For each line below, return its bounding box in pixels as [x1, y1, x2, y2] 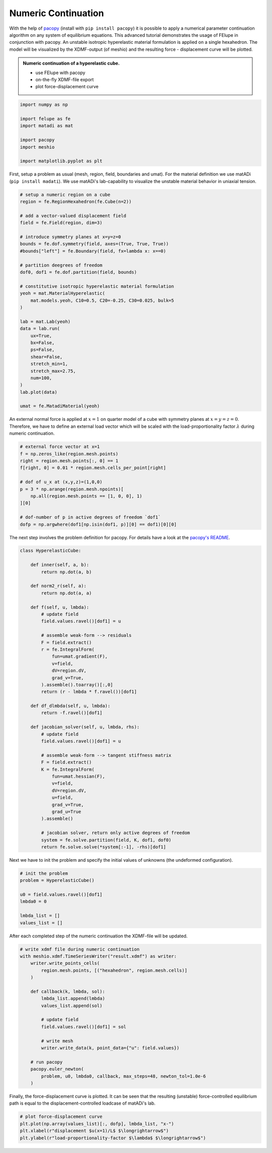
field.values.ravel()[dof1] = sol [41, 1023, 126, 1030]
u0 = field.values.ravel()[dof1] [20, 892, 103, 898]
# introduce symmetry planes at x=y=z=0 [20, 234, 121, 240]
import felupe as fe [20, 116, 71, 122]
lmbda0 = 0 [20, 899, 47, 905]
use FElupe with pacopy [35, 70, 86, 76]
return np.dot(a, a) [41, 590, 92, 596]
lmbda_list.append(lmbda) [41, 996, 105, 1001]
